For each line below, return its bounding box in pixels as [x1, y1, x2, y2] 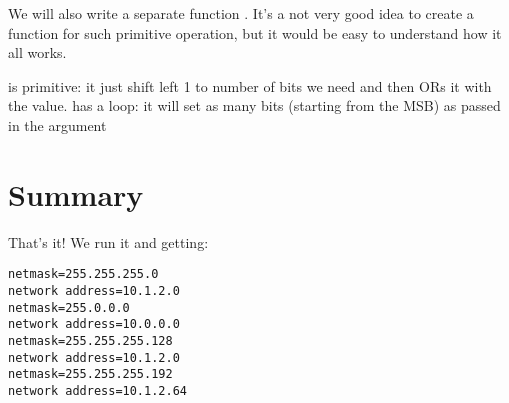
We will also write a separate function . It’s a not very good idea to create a [8, 3, 474, 23]
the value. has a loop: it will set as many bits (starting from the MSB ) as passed [8, 95, 501, 116]
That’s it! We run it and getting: [8, 231, 209, 252]
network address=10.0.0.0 [8, 317, 180, 332]
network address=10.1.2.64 [8, 383, 187, 398]
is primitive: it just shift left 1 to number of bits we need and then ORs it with [8, 75, 492, 96]
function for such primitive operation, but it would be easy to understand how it [8, 22, 502, 43]
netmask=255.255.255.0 [8, 267, 159, 282]
